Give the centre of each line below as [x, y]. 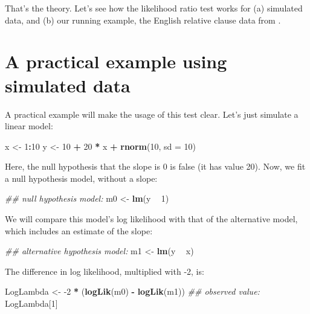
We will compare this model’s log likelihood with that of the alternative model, [151, 219]
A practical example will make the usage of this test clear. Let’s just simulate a [152, 114]
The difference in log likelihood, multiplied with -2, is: [105, 271]
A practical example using [116, 61]
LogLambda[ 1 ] [31, 303]
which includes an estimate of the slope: [79, 230]
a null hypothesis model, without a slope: [81, 178]
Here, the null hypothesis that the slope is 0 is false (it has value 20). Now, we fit [155, 166]
